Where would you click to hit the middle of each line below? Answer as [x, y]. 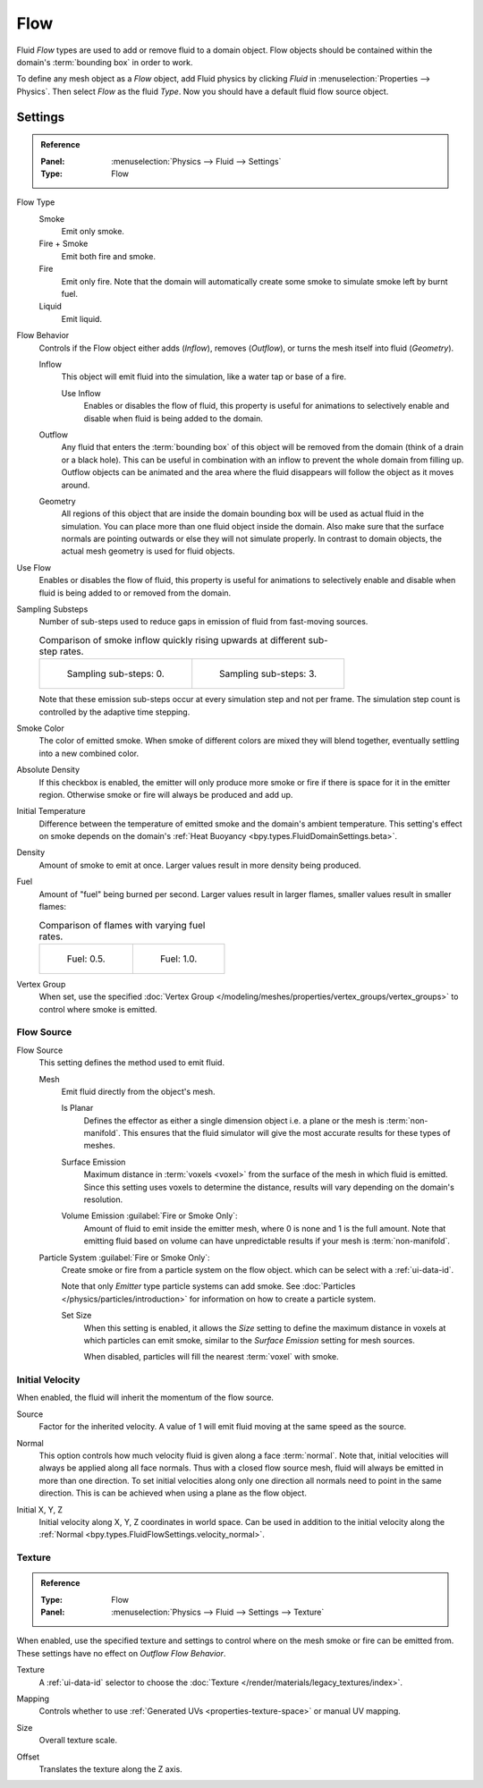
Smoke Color [40, 728]
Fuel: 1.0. [178, 959]
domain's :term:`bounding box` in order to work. [105, 62]
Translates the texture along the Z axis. [110, 1769]
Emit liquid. [82, 318]
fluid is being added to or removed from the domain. [135, 593]
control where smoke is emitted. [98, 1009]
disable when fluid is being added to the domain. [173, 418]
